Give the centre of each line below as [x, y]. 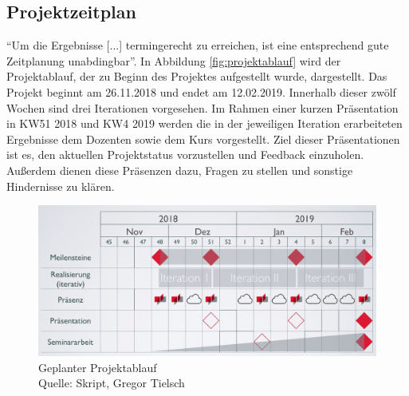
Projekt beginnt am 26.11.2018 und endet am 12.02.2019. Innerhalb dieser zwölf [201, 91]
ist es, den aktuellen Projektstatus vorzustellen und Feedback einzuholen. [185, 154]
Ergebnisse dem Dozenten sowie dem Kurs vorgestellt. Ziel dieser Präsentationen [203, 139]
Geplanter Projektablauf [98, 367]
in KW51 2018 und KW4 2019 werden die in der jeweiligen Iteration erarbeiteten [204, 123]
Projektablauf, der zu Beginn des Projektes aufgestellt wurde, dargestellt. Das [197, 76]
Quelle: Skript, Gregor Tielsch [112, 383]
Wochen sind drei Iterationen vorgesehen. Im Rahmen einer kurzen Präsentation [203, 107]
